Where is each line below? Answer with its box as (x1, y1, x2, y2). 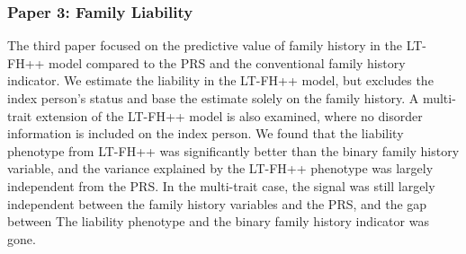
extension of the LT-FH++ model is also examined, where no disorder (35, 106, 423, 125)
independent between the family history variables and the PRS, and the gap (7, 194, 427, 213)
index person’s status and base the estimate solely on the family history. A (7, 89, 419, 107)
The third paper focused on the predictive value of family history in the (7, 36, 403, 55)
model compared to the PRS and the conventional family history (49, 53, 406, 72)
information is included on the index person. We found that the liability (7, 124, 404, 143)
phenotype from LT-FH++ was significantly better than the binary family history (7, 141, 460, 160)
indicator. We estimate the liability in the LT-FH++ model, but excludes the (7, 71, 434, 90)
